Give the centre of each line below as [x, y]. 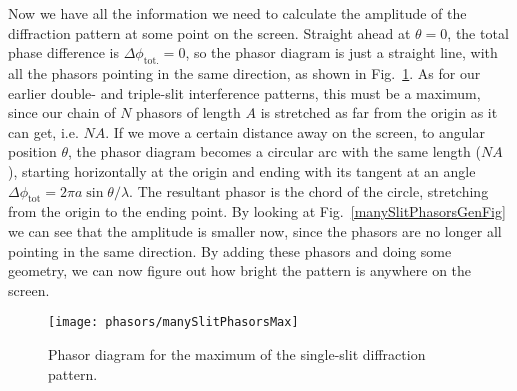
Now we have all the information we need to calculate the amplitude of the [237, 13]
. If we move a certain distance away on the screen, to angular [295, 131]
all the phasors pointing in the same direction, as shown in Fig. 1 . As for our [244, 72]
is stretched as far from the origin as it [379, 112]
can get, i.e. [43, 131]
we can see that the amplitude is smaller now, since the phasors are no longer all [255, 230]
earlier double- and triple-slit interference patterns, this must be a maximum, [244, 92]
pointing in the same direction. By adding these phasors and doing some [230, 250]
